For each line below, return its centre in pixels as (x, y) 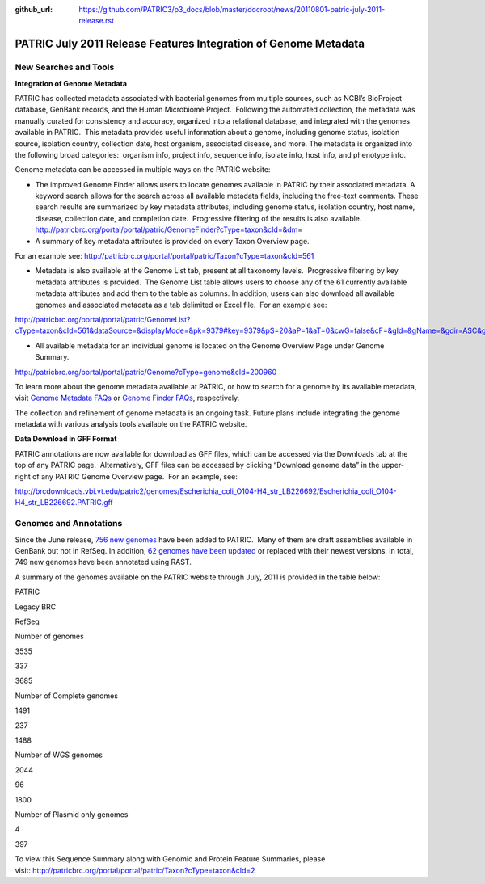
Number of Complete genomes (67, 696)
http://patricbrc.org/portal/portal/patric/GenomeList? (103, 319)
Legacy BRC (36, 607)
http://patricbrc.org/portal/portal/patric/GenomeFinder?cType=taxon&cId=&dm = (169, 229)
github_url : (34, 9)
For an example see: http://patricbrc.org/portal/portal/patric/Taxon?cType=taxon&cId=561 (164, 256)
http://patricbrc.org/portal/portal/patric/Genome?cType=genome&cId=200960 (146, 372)
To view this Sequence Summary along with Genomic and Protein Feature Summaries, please (170, 859)
